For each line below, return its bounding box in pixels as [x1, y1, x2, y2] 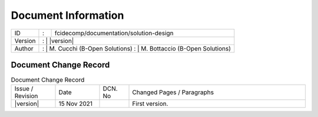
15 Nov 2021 [58, 100, 93, 108]
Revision [14, 92, 38, 100]
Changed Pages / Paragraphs [132, 88, 214, 96]
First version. [132, 100, 168, 108]
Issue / [14, 85, 34, 93]
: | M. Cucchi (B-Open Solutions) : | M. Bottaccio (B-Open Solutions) [42, 44, 231, 52]
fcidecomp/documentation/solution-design [54, 29, 174, 37]
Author [14, 44, 34, 52]
